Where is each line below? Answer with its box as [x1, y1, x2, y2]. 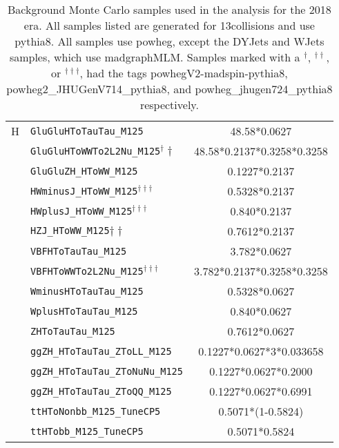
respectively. [139, 97, 199, 113]
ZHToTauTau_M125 [30, 325, 115, 337]
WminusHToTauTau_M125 [30, 285, 144, 297]
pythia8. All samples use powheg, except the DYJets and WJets [14, 33, 325, 49]
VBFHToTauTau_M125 [30, 245, 127, 257]
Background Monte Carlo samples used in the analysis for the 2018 [8, 1, 331, 17]
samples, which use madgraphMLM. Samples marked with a [9, 49, 300, 65]
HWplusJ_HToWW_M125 [30, 205, 133, 217]
